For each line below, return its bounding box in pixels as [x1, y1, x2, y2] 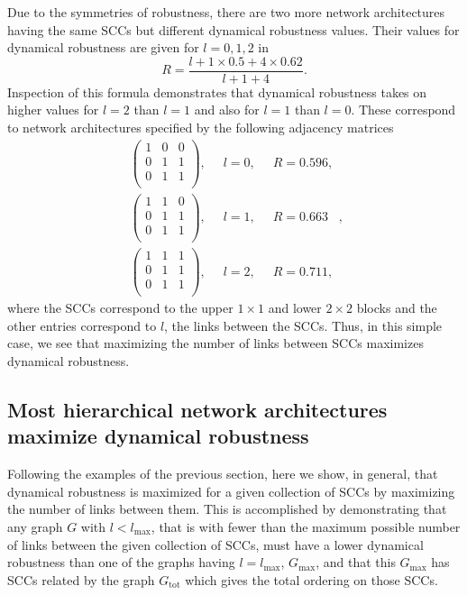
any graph [7, 517, 63, 536]
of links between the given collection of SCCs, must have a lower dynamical [7, 535, 424, 554]
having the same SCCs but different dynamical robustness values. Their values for [7, 20, 460, 39]
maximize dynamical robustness [7, 422, 309, 450]
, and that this [316, 553, 396, 572]
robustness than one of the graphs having [7, 553, 235, 572]
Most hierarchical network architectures [7, 396, 388, 424]
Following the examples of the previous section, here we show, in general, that [7, 464, 438, 483]
